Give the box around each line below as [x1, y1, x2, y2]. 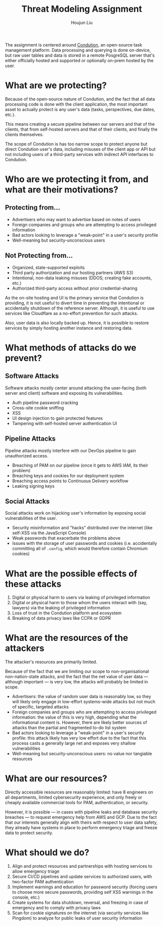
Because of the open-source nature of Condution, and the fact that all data [5, 96, 155, 102]
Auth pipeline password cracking [12, 400, 78, 406]
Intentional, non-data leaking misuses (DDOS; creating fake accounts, [12, 275, 152, 281]
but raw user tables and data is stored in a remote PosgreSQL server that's [5, 52, 155, 58]
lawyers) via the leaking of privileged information [12, 605, 110, 611]
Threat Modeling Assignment [21, 3, 143, 15]
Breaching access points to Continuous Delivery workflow [12, 478, 128, 484]
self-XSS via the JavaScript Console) [12, 530, 87, 536]
